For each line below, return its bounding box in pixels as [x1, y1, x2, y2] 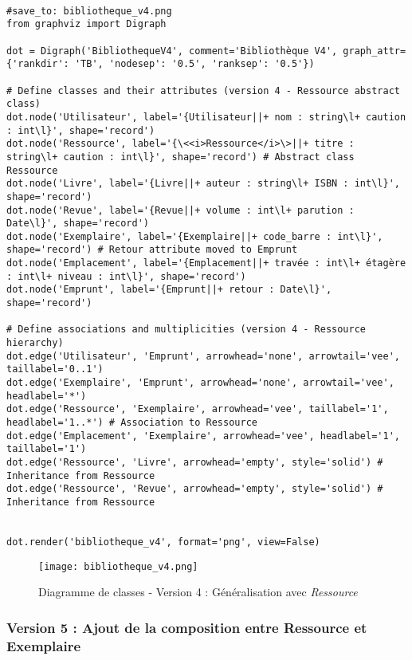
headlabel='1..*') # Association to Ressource [6, 417, 257, 428]
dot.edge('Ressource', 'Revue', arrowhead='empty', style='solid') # [6, 483, 383, 495]
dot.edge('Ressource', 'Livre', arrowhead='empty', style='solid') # [6, 456, 383, 468]
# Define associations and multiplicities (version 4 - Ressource [6, 324, 367, 336]
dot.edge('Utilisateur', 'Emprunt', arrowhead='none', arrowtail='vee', [6, 350, 400, 362]
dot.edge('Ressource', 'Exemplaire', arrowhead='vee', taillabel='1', [6, 403, 389, 415]
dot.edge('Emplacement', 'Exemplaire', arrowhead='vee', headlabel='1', [6, 430, 400, 442]
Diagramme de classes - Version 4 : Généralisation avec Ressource [38, 583, 358, 600]
